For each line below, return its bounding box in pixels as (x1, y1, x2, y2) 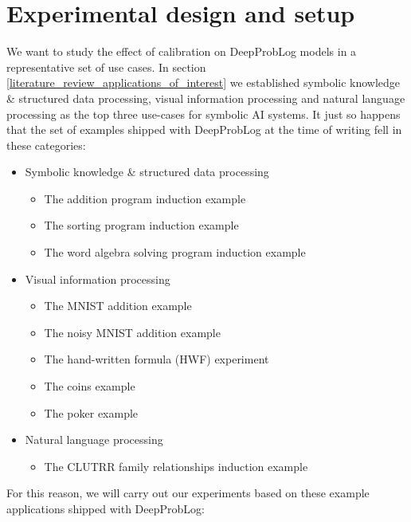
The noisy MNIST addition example (44, 324, 221, 340)
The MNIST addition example (44, 297, 192, 314)
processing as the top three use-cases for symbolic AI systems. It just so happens (6, 105, 401, 122)
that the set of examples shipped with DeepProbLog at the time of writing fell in (6, 121, 402, 138)
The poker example (44, 404, 139, 421)
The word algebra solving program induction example (44, 244, 306, 261)
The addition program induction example (44, 190, 246, 206)
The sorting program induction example (44, 217, 239, 234)
